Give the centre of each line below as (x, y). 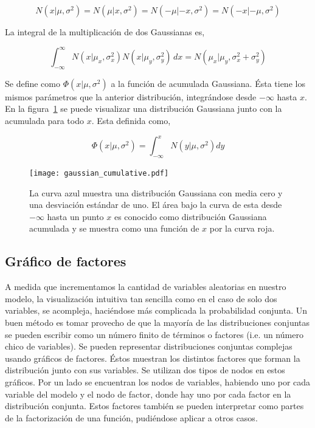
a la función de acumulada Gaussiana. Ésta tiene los (208, 83)
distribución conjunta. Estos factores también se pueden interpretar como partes (154, 406)
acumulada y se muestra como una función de (114, 228)
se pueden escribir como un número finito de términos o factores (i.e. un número (154, 334)
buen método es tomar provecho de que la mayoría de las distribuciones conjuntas (157, 322)
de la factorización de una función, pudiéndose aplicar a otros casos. (131, 417)
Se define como (33, 83)
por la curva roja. (242, 228)
